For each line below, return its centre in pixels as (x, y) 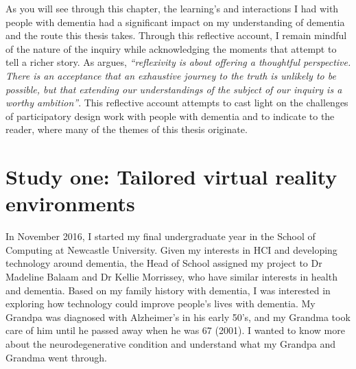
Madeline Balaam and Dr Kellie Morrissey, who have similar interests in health (171, 277)
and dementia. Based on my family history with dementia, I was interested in (168, 290)
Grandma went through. (56, 357)
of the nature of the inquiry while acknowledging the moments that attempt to (171, 48)
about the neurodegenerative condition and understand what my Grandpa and (171, 344)
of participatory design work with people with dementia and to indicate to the (170, 116)
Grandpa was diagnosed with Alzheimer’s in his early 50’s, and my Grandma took (178, 317)
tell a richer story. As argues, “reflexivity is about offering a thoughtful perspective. (178, 62)
